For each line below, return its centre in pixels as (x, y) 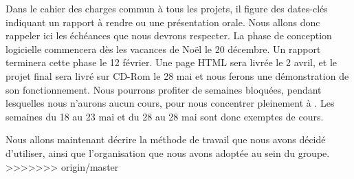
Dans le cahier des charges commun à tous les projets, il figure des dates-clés (167, 8)
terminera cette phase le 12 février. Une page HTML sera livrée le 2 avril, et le (171, 62)
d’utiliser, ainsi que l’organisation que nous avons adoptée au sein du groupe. (168, 152)
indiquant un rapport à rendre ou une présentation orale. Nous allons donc (163, 22)
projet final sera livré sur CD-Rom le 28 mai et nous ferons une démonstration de (177, 75)
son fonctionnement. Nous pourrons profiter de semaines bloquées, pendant (164, 89)
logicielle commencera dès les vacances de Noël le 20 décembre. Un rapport (163, 49)
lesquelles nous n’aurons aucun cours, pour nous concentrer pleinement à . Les (170, 103)
